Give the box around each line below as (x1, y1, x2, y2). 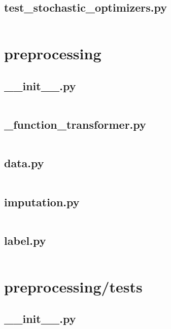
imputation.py (4, 194, 80, 209)
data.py (4, 155, 44, 171)
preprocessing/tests (4, 276, 143, 297)
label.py (4, 232, 46, 248)
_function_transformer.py (4, 117, 146, 132)
